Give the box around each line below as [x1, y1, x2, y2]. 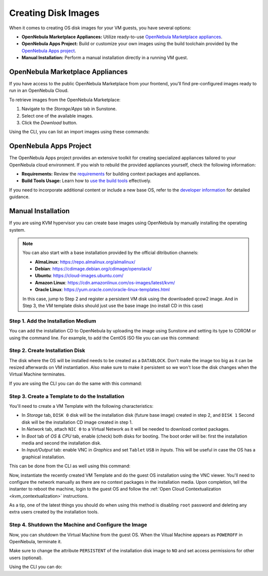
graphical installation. [21, 454, 66, 460]
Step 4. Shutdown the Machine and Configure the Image [9, 521, 147, 528]
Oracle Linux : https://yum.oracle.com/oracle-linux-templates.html [35, 287, 170, 293]
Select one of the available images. [21, 113, 94, 119]
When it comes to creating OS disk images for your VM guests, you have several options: [9, 25, 192, 31]
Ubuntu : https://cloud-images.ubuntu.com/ [35, 273, 124, 279]
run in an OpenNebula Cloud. [9, 87, 69, 94]
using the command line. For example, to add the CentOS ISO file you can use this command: [9, 335, 200, 341]
